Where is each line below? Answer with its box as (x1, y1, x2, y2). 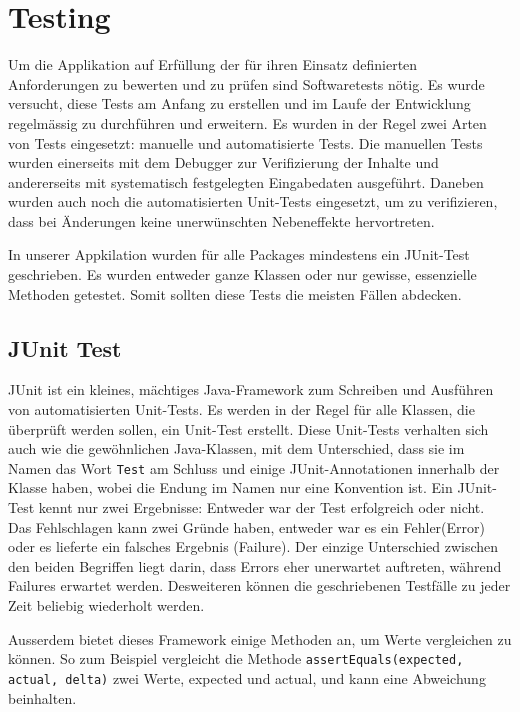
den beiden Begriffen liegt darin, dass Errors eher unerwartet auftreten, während (8, 555, 502, 576)
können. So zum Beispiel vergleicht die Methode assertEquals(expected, (8, 648, 464, 669)
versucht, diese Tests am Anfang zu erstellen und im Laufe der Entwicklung (8, 93, 471, 114)
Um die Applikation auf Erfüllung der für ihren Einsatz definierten (8, 54, 418, 75)
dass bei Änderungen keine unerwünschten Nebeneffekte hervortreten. (8, 210, 435, 231)
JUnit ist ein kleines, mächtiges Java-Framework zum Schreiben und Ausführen (8, 379, 494, 400)
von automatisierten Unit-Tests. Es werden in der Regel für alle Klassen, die (8, 399, 475, 420)
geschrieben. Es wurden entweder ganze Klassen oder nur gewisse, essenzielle (8, 264, 477, 285)
